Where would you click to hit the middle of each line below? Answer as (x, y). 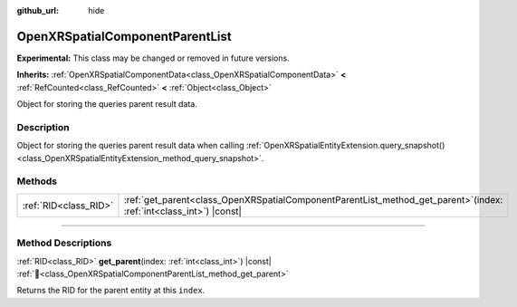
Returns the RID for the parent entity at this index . (111, 291)
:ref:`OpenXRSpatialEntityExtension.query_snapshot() (345, 146)
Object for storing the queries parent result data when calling (130, 146)
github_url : (38, 10)
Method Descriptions (64, 243)
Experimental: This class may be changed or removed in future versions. (153, 58)
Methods (37, 181)
